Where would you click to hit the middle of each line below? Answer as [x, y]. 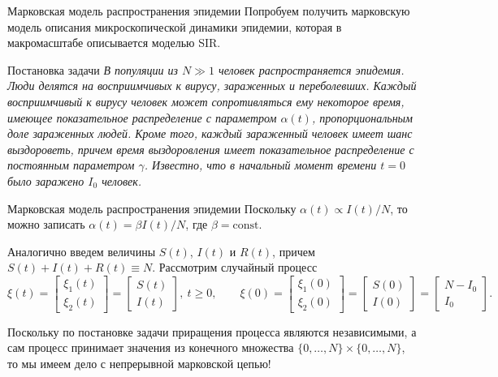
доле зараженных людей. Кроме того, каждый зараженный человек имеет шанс [210, 133]
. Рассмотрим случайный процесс [235, 267]
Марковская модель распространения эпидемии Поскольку [152, 208]
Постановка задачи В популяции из [93, 69]
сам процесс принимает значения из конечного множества [151, 347]
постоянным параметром [71, 165]
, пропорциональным [362, 117]
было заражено [46, 180]
